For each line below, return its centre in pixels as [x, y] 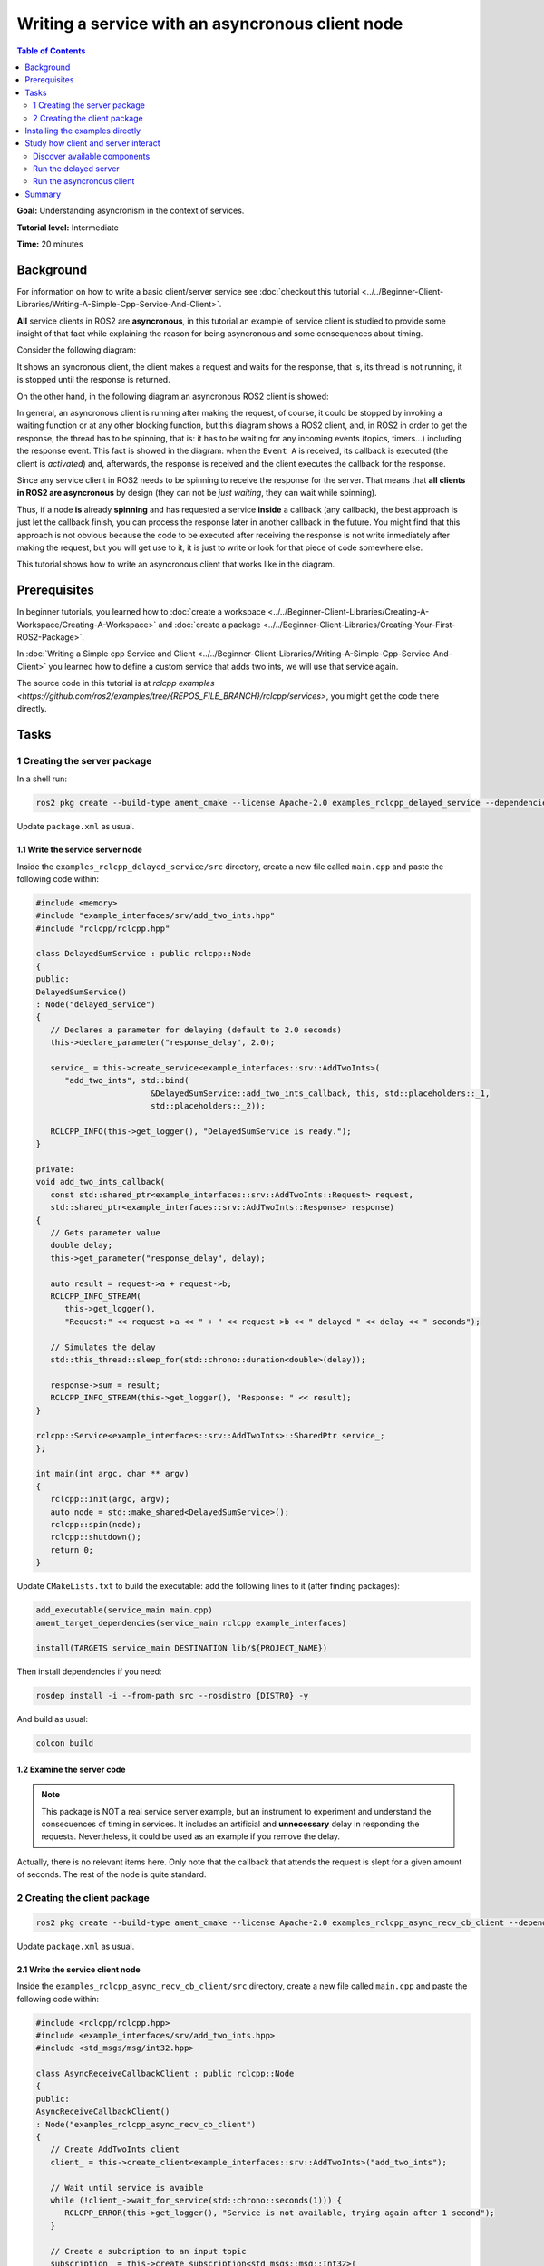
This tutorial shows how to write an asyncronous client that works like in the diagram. [176, 564]
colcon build [65, 1743]
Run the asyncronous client [84, 181]
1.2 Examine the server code [71, 1769]
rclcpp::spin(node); [96, 1525]
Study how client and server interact [92, 143]
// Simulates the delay [103, 1347]
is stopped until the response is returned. [94, 380]
